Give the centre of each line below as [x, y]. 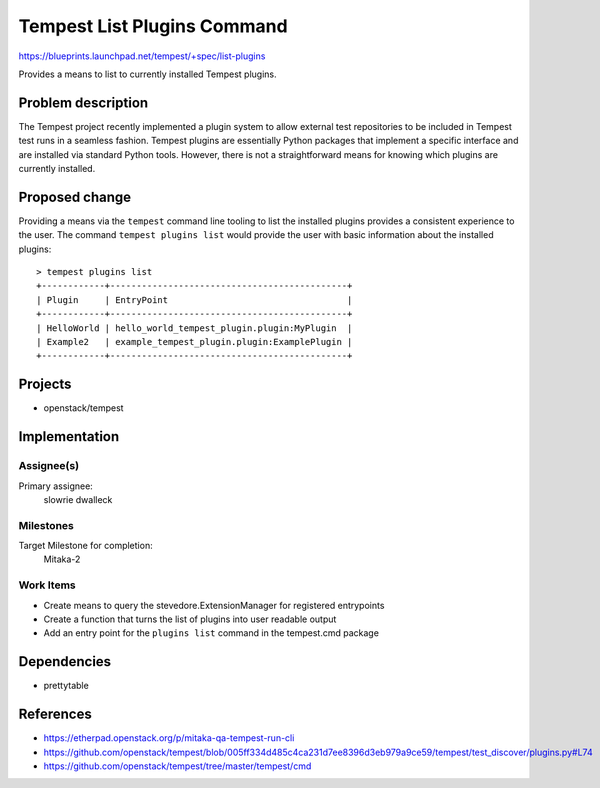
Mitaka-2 [62, 559]
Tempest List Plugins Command [153, 26]
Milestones [46, 525]
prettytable [66, 686]
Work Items [47, 585]
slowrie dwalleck [78, 499]
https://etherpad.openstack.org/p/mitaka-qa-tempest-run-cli [169, 738]
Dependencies [65, 661]
